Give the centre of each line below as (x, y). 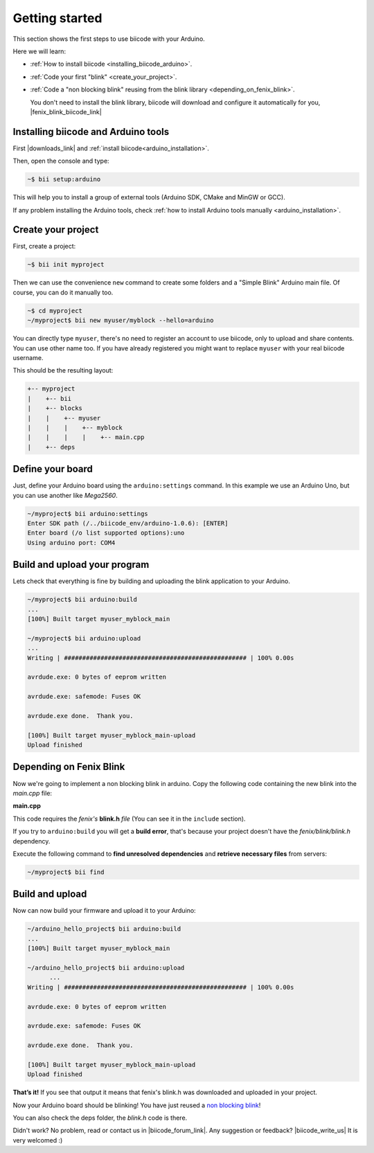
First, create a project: (44, 247)
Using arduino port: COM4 (71, 543)
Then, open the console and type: (61, 161)
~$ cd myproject (55, 311)
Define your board (53, 469)
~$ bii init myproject (66, 265)
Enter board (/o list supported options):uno (106, 533)
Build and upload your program (81, 565)
